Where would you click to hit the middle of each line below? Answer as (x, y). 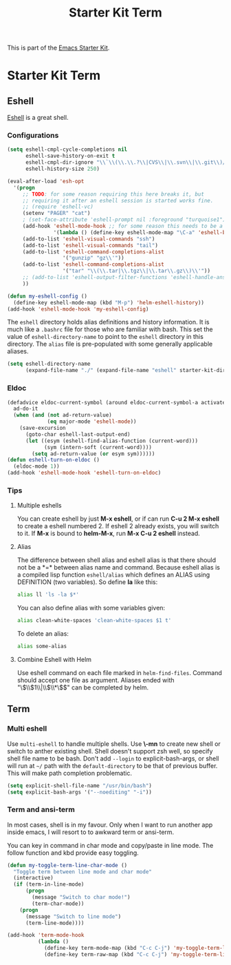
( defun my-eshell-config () (47, 296)
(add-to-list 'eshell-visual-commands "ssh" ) (89, 239)
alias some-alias (42, 646)
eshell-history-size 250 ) (62, 169)
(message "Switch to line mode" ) (73, 916)
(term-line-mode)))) (55, 923)
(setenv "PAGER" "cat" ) (56, 214)
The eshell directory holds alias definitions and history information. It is (108, 322)
